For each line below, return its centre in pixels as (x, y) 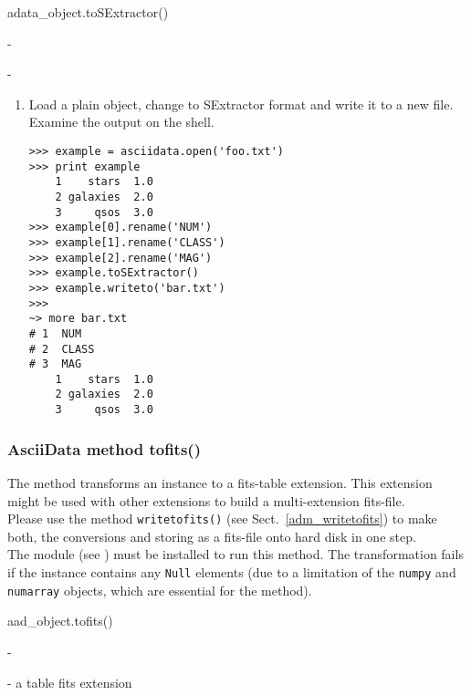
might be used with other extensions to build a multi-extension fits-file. (206, 500)
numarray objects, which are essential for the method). (160, 590)
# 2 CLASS (62, 349)
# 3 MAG (55, 364)
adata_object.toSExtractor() (88, 12)
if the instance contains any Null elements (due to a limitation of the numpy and (232, 572)
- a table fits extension (70, 682)
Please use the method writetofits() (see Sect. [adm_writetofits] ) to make (222, 519)
